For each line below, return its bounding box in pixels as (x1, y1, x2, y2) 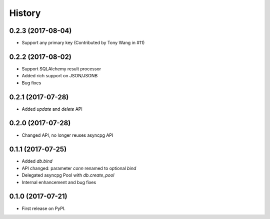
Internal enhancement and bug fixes (21, 179, 96, 185)
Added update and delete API (21, 106, 82, 112)
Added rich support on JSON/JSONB (21, 73, 98, 79)
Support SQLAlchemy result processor (21, 65, 101, 72)
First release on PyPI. (21, 205, 66, 212)
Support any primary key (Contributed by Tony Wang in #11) (21, 40, 145, 46)
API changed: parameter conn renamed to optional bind (21, 165, 136, 171)
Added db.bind (21, 158, 52, 164)
